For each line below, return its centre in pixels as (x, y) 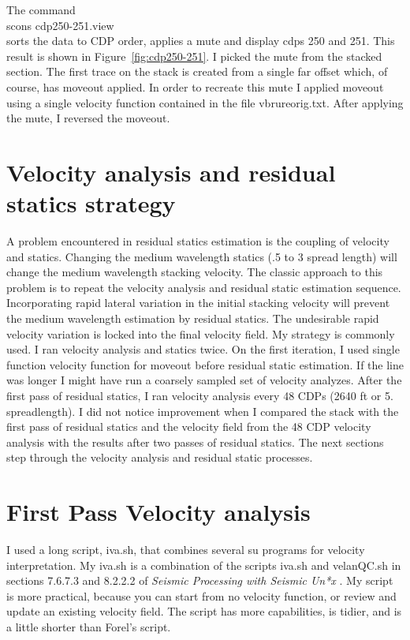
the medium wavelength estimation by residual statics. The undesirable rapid (193, 318)
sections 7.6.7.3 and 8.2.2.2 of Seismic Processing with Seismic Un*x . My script (200, 580)
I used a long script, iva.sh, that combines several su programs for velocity (186, 550)
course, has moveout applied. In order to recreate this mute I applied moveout (195, 86)
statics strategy (91, 203)
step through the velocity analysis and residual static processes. (160, 457)
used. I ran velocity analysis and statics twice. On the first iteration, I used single (203, 349)
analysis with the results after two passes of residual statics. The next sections (195, 442)
